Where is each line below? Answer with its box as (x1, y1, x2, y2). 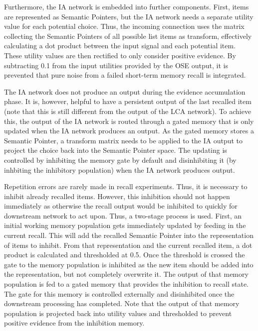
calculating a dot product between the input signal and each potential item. (4, 40, 236, 51)
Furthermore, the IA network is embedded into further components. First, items (4, 1, 249, 11)
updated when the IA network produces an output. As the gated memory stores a (4, 125, 254, 136)
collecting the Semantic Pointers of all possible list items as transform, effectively (4, 30, 252, 41)
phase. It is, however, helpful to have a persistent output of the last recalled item (4, 96, 252, 107)
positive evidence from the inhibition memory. (4, 318, 145, 328)
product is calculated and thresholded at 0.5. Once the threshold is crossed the (4, 249, 245, 260)
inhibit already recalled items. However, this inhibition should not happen (4, 191, 230, 201)
